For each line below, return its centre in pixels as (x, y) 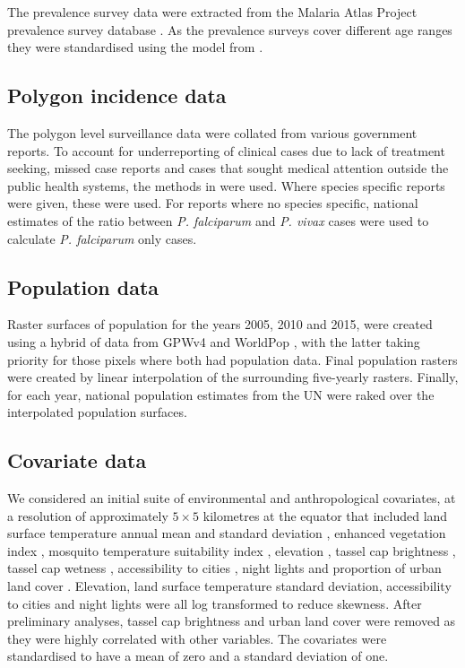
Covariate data (77, 460)
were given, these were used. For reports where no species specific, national (213, 203)
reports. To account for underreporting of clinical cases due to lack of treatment (226, 150)
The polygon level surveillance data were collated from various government (212, 132)
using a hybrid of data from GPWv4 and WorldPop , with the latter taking (214, 341)
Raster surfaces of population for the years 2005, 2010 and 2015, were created (220, 324)
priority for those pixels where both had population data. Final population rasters (232, 359)
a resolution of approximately (88, 515)
